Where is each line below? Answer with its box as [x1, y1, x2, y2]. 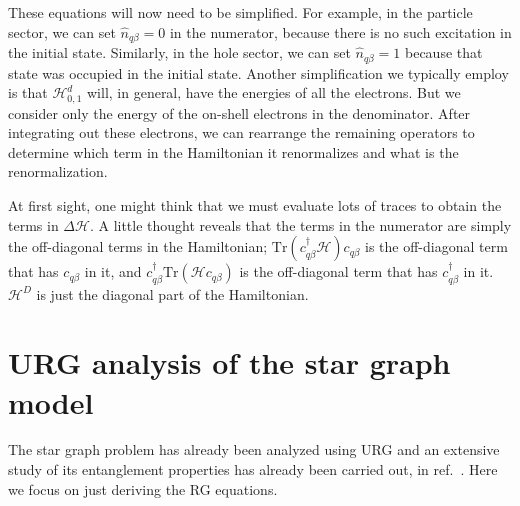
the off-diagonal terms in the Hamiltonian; [8, 236, 268, 257]
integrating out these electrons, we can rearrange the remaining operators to [8, 122, 475, 143]
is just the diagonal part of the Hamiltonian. [36, 283, 309, 304]
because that [405, 42, 483, 63]
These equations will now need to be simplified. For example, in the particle [8, 2, 473, 22]
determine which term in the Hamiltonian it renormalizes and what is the [8, 141, 459, 162]
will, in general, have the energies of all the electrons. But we [86, 82, 461, 103]
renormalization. [8, 161, 108, 182]
